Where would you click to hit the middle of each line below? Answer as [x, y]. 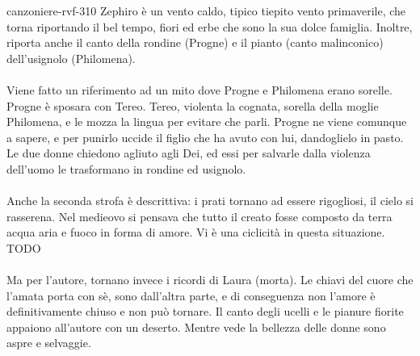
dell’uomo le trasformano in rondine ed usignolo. [126, 168]
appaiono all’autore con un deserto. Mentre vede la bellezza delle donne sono [196, 327]
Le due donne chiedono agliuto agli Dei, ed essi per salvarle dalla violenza [189, 153]
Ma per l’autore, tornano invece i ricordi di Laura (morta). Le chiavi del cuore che [210, 280]
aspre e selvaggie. [49, 343]
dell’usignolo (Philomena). [71, 58]
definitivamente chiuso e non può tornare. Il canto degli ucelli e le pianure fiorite [205, 311]
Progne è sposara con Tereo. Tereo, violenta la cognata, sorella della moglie [193, 105]
